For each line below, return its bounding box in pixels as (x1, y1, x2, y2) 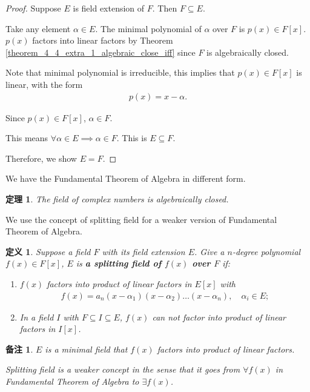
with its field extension (102, 245, 185, 257)
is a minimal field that (45, 342, 128, 355)
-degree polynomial (232, 245, 301, 257)
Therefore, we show (5, 151, 77, 164)
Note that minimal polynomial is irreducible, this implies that (5, 66, 235, 79)
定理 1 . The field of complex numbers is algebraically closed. (5, 192, 229, 205)
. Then (152, 2, 177, 14)
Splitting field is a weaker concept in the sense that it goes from (5, 363, 240, 376)
